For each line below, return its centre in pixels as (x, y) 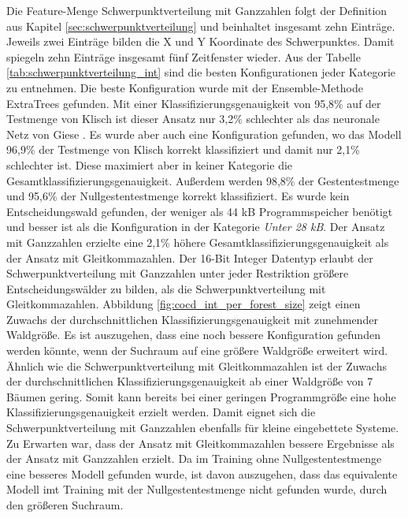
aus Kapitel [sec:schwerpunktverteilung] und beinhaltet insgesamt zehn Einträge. (201, 26)
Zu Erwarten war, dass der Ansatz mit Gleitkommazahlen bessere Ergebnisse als (200, 443)
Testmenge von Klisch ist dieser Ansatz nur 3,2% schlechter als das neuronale (193, 119)
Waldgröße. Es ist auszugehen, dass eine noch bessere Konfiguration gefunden (193, 335)
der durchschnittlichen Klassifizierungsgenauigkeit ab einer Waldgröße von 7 (190, 381)
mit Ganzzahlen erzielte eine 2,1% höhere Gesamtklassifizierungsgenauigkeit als (198, 242)
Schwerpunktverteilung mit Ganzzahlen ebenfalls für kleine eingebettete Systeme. (203, 428)
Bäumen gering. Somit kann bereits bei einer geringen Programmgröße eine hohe (201, 396)
